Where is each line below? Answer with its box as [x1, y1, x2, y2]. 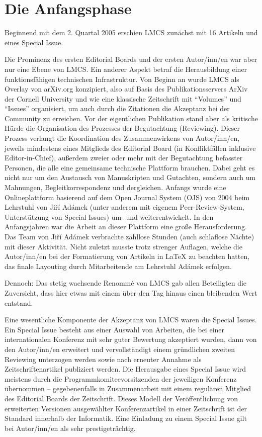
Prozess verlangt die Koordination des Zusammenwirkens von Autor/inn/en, [5, 133, 240, 143]
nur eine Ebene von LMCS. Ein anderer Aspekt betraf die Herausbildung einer [5, 63, 247, 74]
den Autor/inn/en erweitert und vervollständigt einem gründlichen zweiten [5, 343, 235, 354]
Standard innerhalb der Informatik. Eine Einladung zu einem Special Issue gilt [5, 413, 247, 423]
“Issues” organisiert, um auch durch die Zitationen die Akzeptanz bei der [5, 103, 230, 114]
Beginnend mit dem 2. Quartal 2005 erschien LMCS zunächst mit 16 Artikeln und [5, 27, 258, 38]
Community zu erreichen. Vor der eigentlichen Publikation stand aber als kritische [5, 113, 258, 123]
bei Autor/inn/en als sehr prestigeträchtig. [5, 422, 136, 433]
